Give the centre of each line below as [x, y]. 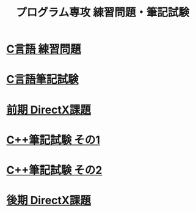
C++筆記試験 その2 [54, 170]
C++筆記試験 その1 [53, 140]
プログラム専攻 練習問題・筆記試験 [103, 13]
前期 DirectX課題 [49, 110]
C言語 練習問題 [44, 49]
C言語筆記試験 [42, 79]
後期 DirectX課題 [49, 201]
